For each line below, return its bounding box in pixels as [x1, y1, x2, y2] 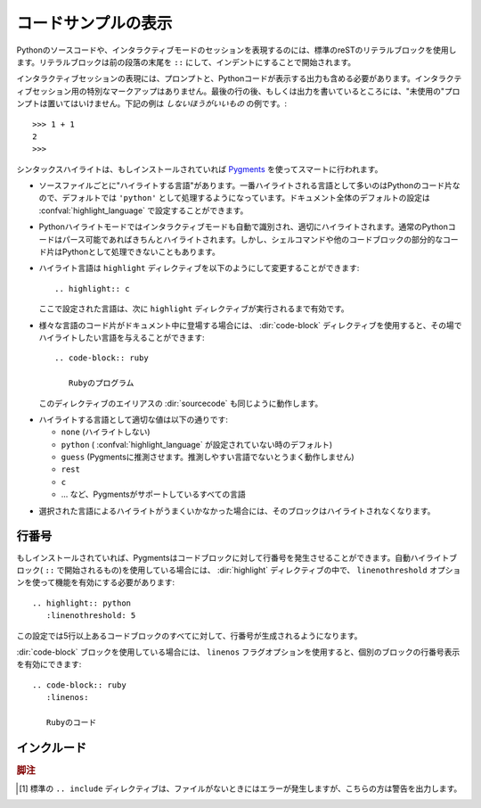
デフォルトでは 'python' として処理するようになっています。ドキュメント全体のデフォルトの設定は [61, 193, 431, 203]
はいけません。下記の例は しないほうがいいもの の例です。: [69, 98, 287, 109]
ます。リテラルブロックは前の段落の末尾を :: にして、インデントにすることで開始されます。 [16, 56, 356, 67]
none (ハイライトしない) [61, 426, 151, 437]
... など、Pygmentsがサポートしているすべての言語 [61, 489, 247, 499]
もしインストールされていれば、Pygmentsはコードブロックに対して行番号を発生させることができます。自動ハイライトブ [16, 552, 458, 563]
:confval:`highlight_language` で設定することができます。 [38, 205, 249, 216]
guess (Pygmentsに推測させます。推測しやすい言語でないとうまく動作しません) [61, 451, 355, 463]
